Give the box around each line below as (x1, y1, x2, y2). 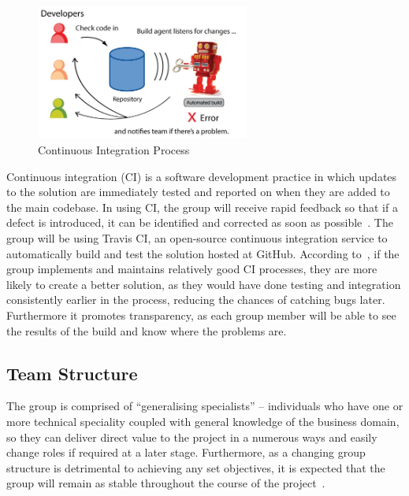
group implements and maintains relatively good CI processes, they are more (6, 261, 377, 277)
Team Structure (6, 361, 138, 385)
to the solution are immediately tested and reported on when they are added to (6, 183, 390, 200)
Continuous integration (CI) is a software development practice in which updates (6, 168, 397, 184)
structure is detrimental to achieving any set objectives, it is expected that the (6, 459, 385, 476)
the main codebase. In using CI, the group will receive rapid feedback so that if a (6, 198, 398, 215)
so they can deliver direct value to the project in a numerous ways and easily (6, 428, 377, 445)
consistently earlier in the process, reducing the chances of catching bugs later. (6, 291, 385, 308)
